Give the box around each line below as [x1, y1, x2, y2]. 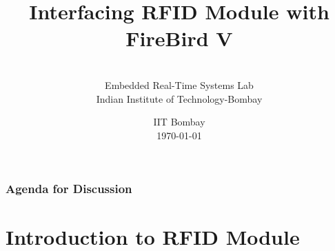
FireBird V [125, 24, 233, 52]
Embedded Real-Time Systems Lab [105, 77, 254, 92]
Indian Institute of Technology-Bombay [96, 91, 263, 106]
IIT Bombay [153, 114, 205, 129]
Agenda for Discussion [6, 180, 132, 197]
